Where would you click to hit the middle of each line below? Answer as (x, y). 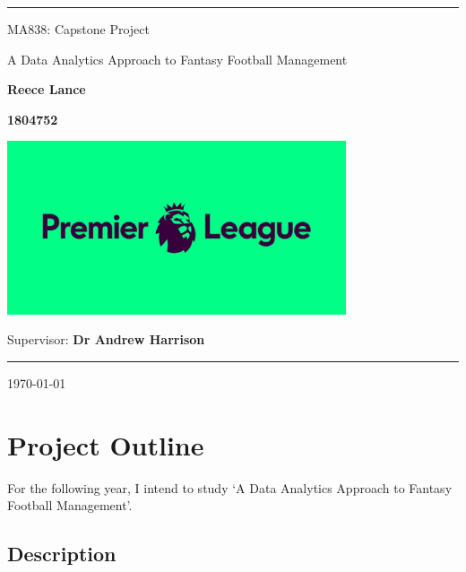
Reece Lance (47, 89)
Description (62, 554)
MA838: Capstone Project (78, 29)
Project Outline (106, 444)
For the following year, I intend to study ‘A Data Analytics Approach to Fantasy (230, 487)
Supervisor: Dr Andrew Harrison (106, 339)
